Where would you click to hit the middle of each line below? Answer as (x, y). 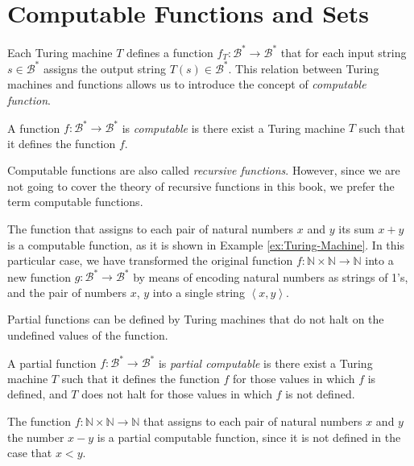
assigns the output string (104, 68)
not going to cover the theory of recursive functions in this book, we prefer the (201, 186)
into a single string (199, 292)
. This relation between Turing (304, 68)
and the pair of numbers (67, 292)
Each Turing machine (60, 52)
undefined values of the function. (88, 335)
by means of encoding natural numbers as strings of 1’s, (271, 276)
